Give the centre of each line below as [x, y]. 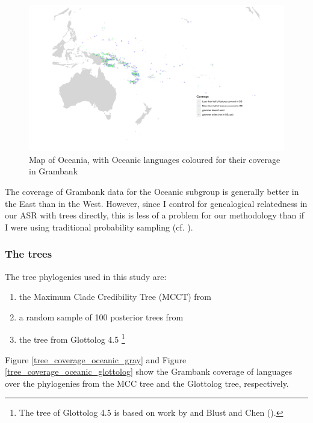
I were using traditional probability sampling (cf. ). [99, 227]
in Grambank [54, 171]
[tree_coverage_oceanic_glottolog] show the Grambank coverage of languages [149, 371]
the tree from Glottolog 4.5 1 [72, 339]
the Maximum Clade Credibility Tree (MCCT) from [115, 297]
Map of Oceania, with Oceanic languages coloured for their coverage [155, 159]
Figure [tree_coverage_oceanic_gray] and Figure [96, 359]
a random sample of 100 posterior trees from [101, 316]
